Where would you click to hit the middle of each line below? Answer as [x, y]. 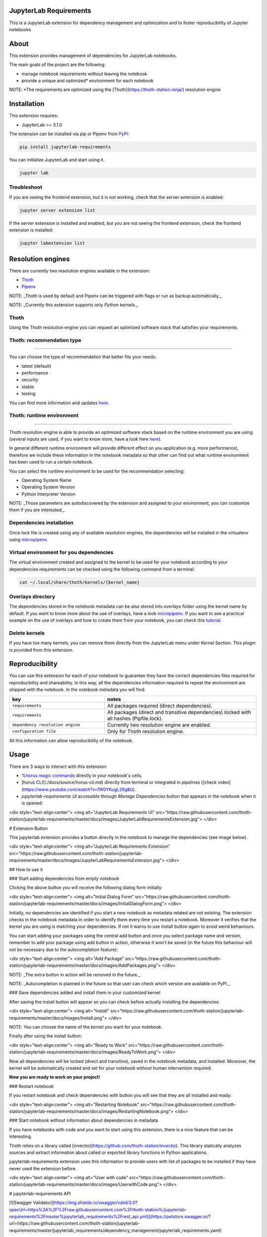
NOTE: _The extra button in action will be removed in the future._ [75, 974]
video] [224, 782]
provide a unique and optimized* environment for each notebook [88, 80]
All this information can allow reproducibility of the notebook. [71, 740]
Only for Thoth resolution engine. [146, 731]
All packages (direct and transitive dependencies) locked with [179, 712]
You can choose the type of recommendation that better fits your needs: [83, 357]
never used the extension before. [43, 1168]
